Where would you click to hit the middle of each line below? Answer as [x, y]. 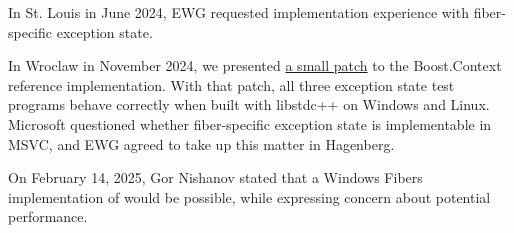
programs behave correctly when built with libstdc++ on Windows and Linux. [249, 104]
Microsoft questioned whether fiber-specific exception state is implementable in [250, 123]
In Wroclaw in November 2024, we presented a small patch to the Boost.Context [255, 65]
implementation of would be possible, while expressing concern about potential [249, 196]
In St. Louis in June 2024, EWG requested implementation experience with [238, 12]
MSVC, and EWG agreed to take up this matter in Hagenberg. [201, 143]
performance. [48, 216]
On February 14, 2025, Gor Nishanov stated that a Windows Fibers [215, 177]
